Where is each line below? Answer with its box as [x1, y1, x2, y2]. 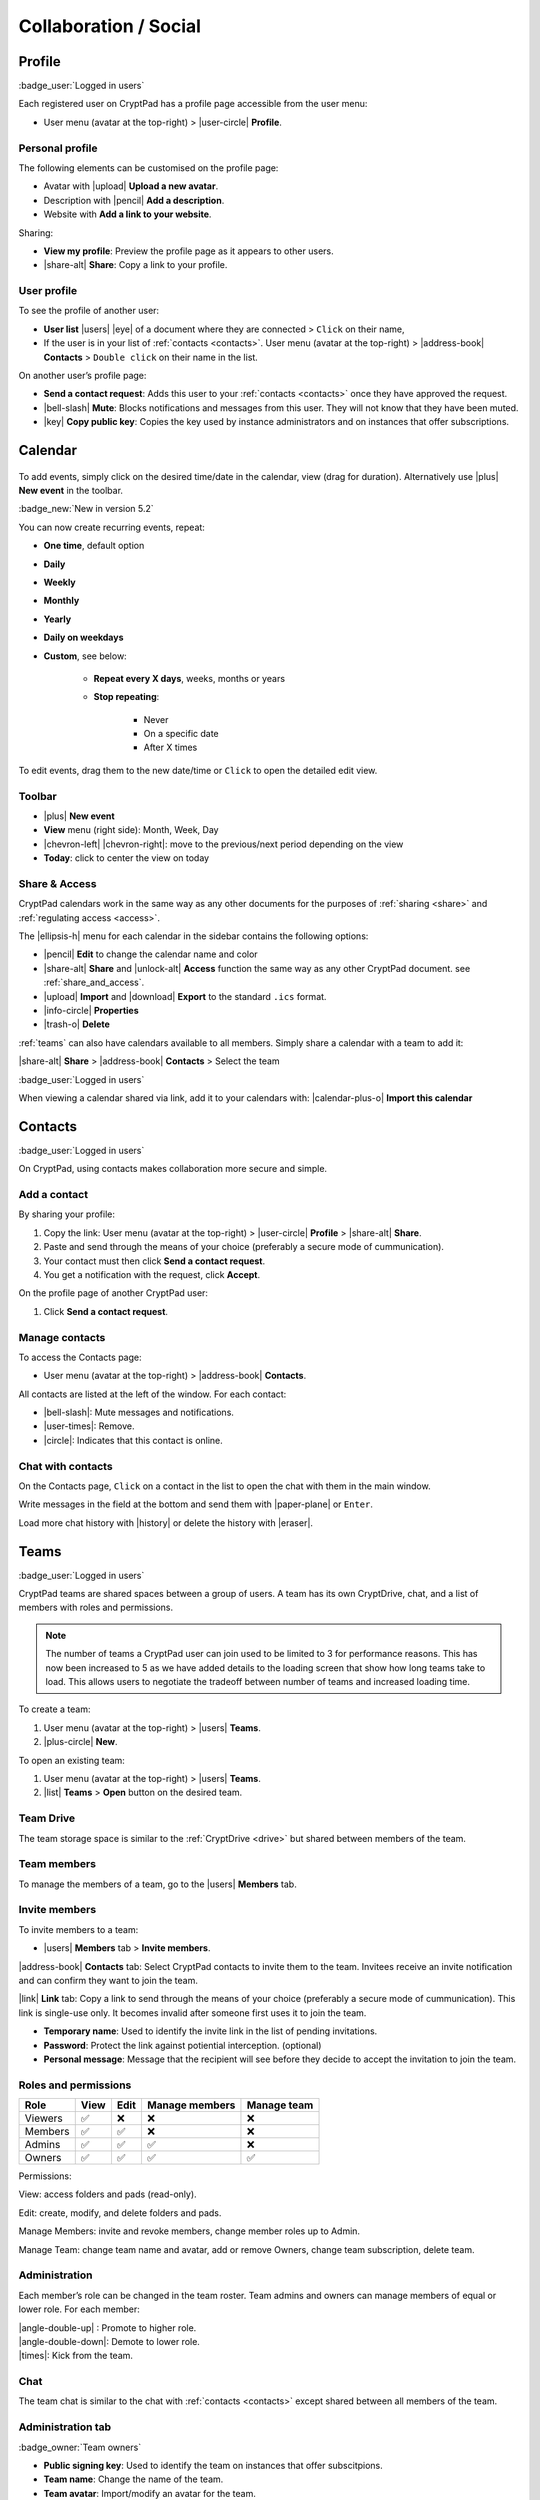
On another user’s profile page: [18, 370, 147, 382]
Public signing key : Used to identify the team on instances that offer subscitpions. [43, 2460, 384, 2472]
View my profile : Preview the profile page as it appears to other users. [43, 245, 334, 257]
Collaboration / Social [18, 15, 202, 37]
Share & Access [18, 876, 97, 890]
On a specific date [143, 728, 219, 740]
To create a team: [18, 1703, 91, 1715]
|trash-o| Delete [43, 1018, 110, 1030]
